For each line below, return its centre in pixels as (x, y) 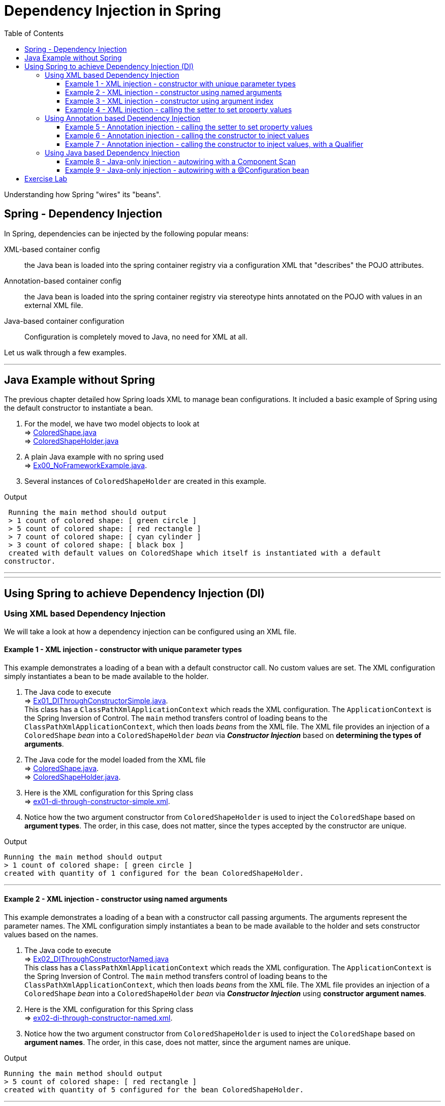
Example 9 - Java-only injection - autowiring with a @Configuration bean (187, 170)
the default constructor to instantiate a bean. (78, 408)
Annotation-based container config (63, 281)
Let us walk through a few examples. (65, 352)
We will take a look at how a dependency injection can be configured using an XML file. (150, 631)
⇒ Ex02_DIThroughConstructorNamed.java (97, 959)
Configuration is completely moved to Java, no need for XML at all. (136, 336)
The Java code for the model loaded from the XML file (115, 759)
